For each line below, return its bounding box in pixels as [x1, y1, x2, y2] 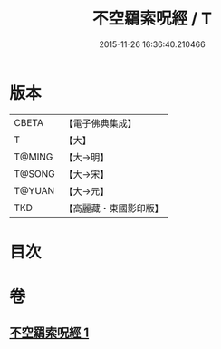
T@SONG [14, 167, 56, 179]
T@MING [14, 150, 53, 163]
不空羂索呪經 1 [9, 325, 90, 341]
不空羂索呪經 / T [91, 8, 213, 29]
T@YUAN [14, 184, 55, 197]
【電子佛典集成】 [63, 117, 138, 130]
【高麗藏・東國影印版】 [63, 201, 165, 214]
